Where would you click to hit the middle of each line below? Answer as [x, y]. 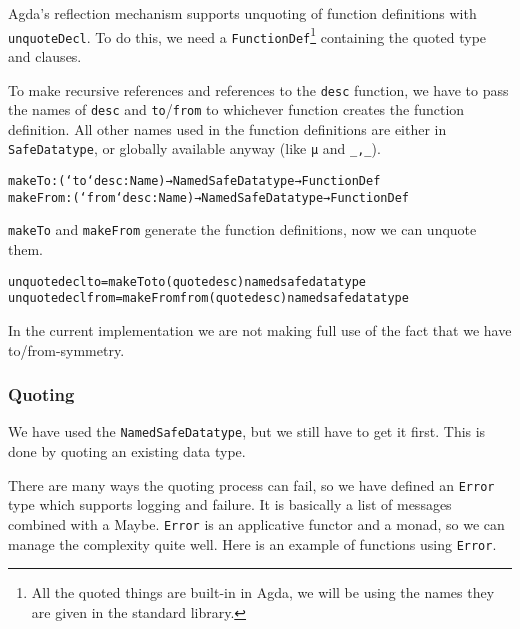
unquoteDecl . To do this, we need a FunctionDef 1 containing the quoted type [247, 35]
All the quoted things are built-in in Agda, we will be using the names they [263, 592]
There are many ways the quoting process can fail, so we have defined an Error [251, 484]
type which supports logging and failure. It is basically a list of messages [230, 504]
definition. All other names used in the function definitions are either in [227, 128]
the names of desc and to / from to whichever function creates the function [236, 109]
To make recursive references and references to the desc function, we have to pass [258, 89]
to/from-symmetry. [66, 349]
